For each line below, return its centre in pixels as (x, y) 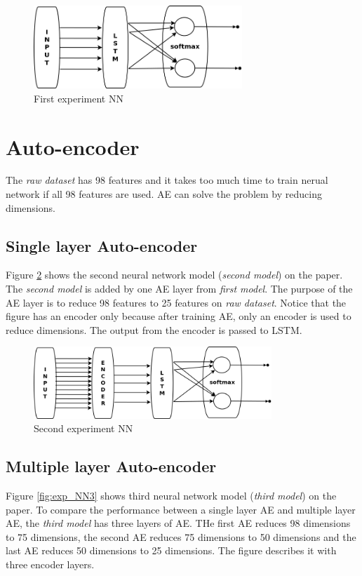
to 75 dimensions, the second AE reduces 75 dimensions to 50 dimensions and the (181, 536)
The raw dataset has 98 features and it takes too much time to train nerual (167, 180)
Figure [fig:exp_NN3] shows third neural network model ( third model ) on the (171, 496)
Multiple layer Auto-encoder (111, 466)
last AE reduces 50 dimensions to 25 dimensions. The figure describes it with (171, 550)
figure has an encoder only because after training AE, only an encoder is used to (179, 316)
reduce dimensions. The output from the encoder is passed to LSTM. (154, 329)
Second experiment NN (83, 428)
